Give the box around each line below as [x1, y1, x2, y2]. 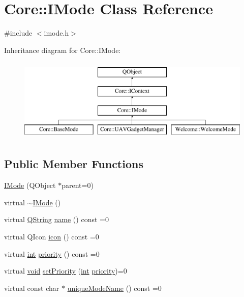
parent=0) [62, 180, 94, 191]
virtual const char [4, 282, 59, 293]
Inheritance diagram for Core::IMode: [4, 44, 121, 55]
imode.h [44, 28, 69, 38]
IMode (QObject [4, 180, 56, 191]
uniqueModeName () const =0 [67, 282, 162, 293]
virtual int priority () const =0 [4, 248, 100, 259]
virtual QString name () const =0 [4, 214, 109, 225]
